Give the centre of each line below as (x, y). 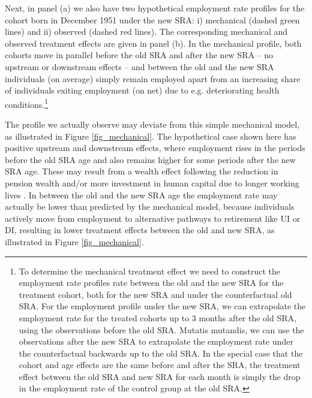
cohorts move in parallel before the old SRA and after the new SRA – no (139, 55)
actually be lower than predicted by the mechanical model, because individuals (150, 206)
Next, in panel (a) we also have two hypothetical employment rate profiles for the (155, 8)
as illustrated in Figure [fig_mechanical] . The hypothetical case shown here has (151, 136)
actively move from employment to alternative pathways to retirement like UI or (153, 218)
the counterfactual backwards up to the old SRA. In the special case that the (161, 353)
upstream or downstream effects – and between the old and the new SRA (139, 66)
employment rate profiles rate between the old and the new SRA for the (151, 283)
